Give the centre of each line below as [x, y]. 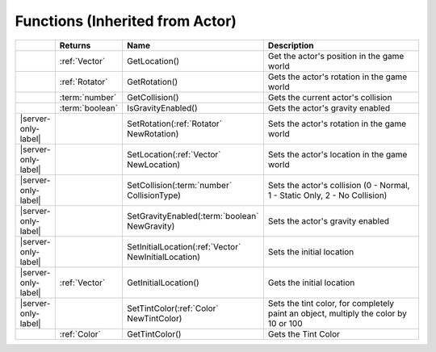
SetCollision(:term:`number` [179, 185]
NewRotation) [153, 133]
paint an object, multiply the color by [337, 313]
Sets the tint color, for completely [331, 303]
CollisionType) [154, 195]
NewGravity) [151, 226]
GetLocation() [153, 61]
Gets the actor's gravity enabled [329, 107]
